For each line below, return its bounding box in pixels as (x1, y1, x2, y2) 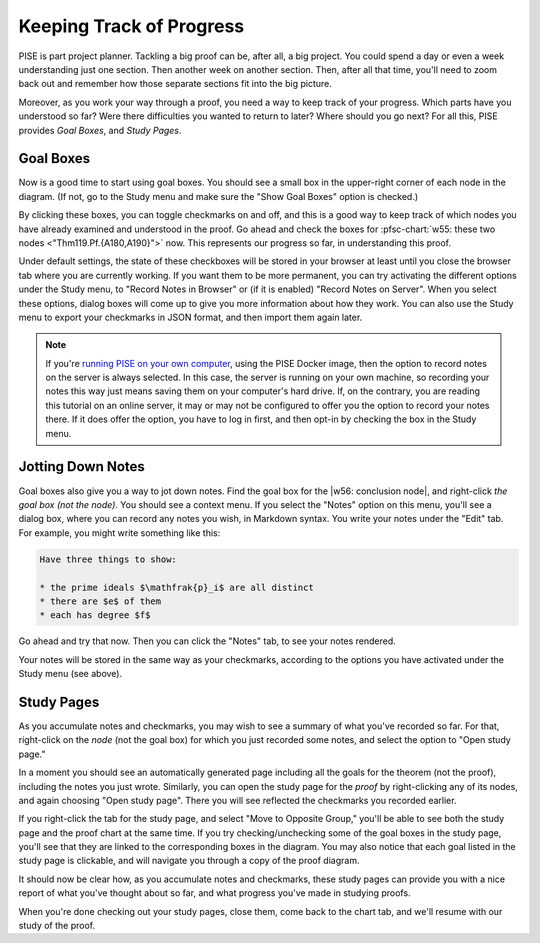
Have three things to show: (39, 553, 177, 565)
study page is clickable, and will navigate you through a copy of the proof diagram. (18, 855, 360, 867)
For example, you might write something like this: (18, 526, 221, 539)
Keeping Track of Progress (18, 15, 245, 37)
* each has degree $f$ (39, 610, 151, 621)
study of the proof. (18, 920, 95, 932)
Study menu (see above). (18, 668, 123, 680)
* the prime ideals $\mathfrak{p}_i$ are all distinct (39, 581, 314, 593)
